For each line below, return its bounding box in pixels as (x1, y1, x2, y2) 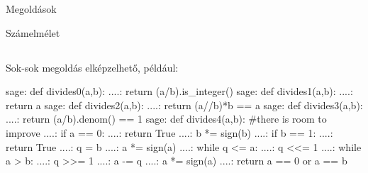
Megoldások (6, 1, 57, 16)
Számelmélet (6, 25, 60, 40)
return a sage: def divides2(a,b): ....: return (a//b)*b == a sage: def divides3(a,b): (6, 97, 363, 112)
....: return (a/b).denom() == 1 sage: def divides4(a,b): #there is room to (6, 111, 327, 126)
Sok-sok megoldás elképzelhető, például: (6, 60, 179, 74)
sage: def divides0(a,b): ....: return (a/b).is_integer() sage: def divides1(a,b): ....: (6, 84, 353, 99)
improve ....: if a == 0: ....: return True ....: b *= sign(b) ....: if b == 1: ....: (6, 125, 333, 140)
